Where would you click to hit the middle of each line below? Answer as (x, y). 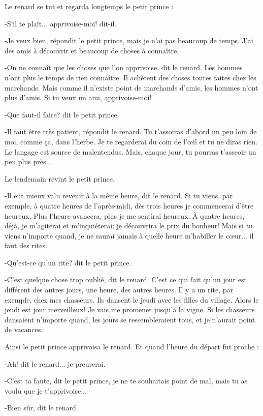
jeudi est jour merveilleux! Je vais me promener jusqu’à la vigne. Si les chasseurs (130, 309)
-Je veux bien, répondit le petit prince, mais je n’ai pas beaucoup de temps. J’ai (129, 40)
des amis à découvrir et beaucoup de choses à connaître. (92, 50)
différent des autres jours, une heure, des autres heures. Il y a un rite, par (119, 290)
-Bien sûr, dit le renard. (41, 408)
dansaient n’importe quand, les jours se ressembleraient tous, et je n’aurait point (130, 319)
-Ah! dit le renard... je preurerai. (55, 363)
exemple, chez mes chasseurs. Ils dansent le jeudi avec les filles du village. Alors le (132, 299)
